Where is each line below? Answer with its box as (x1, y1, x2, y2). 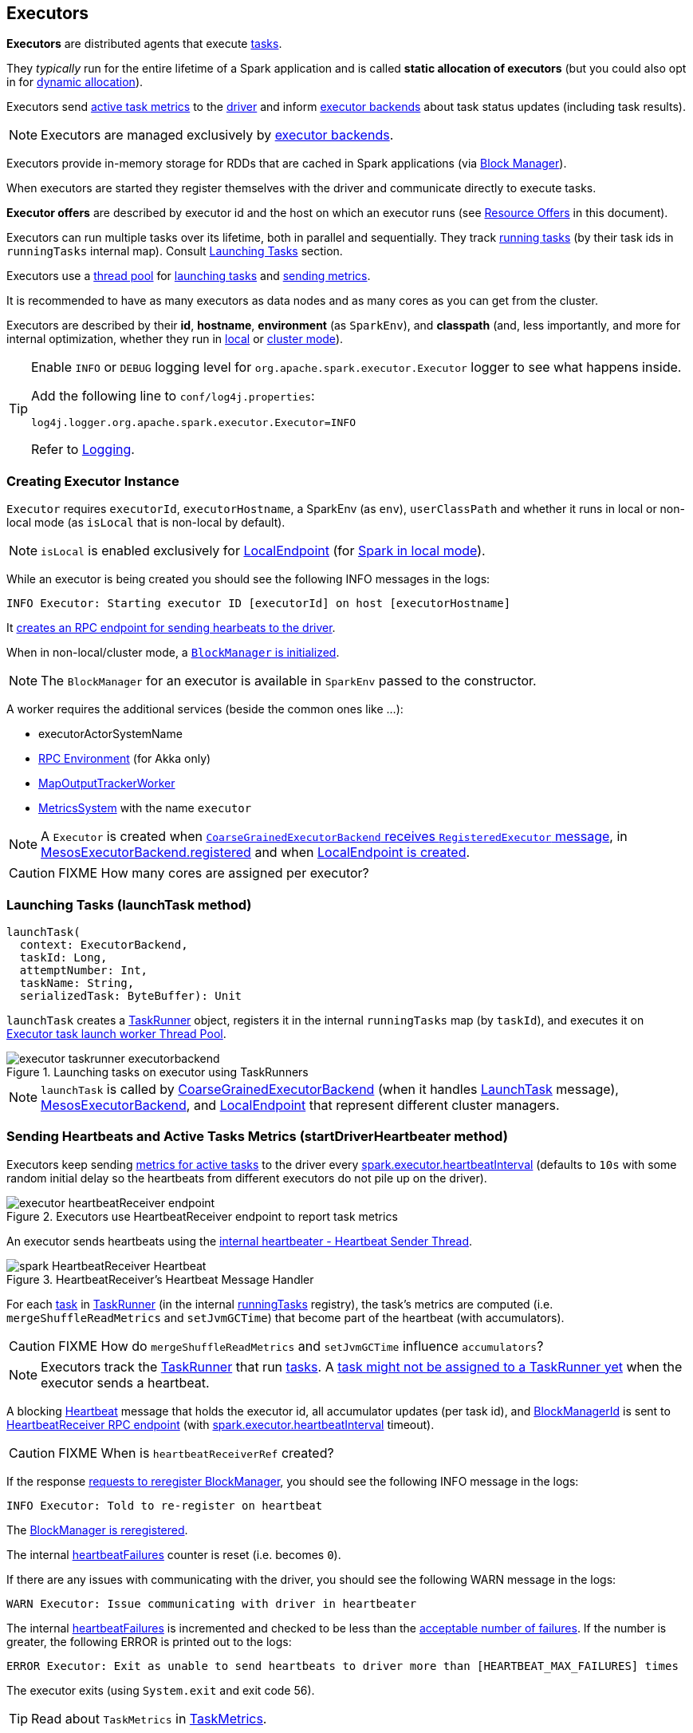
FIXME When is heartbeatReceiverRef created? (58, 1444, 334, 1461)
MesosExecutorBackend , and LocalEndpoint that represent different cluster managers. (41, 1096, 560, 1113)
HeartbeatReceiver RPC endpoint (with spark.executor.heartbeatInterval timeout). (6, 1417, 435, 1431)
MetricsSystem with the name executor (38, 801, 252, 815)
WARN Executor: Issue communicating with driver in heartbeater (6, 1597, 417, 1610)
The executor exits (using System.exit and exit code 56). (6, 1683, 315, 1697)
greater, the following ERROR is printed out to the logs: (6, 1634, 292, 1648)
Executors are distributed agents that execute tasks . (6, 37, 282, 51)
